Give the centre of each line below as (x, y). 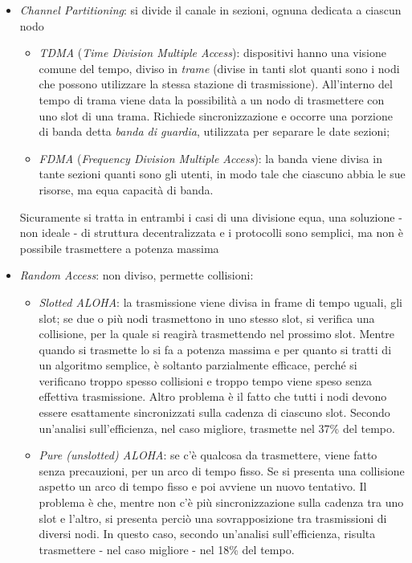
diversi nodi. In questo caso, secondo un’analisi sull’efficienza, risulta (207, 534)
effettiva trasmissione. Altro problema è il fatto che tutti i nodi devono (213, 396)
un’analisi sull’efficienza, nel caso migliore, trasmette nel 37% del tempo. (217, 428)
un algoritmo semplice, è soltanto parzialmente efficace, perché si (198, 365)
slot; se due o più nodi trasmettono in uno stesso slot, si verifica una (207, 318)
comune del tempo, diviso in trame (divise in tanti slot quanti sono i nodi (219, 68)
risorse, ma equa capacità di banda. (126, 189)
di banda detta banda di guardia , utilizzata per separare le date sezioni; (214, 131)
